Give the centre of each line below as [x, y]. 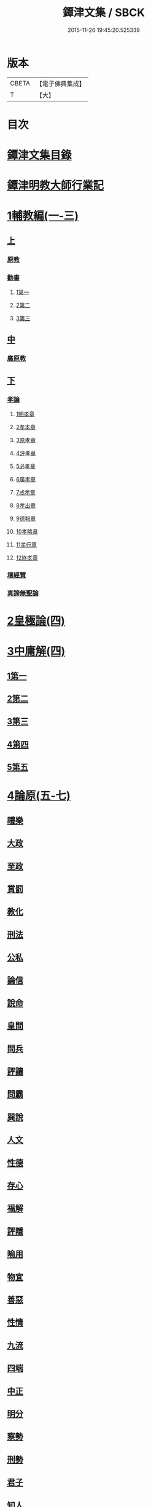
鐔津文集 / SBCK [104, 13]
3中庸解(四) [36, 651]
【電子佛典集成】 [60, 84]
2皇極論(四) [36, 621]
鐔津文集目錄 [40, 155]
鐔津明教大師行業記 [56, 186]
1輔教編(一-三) [43, 216]
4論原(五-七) [39, 796]
